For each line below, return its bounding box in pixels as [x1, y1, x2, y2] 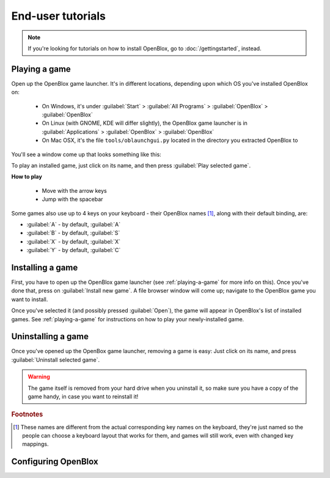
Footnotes [11, 410, 43, 419]
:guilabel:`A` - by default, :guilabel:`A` [26, 220, 121, 228]
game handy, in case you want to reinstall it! [28, 393, 139, 400]
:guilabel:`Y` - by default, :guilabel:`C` [26, 247, 121, 254]
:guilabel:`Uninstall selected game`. [11, 356, 100, 364]
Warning [28, 373, 50, 381]
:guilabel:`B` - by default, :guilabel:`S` [26, 230, 120, 237]
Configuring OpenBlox [11, 457, 98, 467]
